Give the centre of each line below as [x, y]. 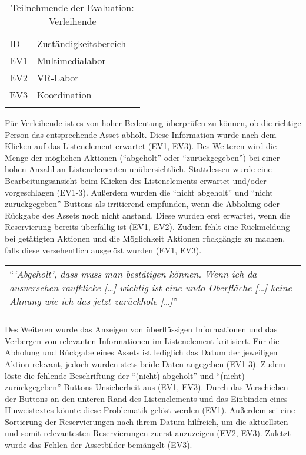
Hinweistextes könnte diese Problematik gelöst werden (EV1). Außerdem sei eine [150, 410]
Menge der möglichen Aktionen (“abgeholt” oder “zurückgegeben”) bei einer [142, 157]
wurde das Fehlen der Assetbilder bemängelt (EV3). [99, 445]
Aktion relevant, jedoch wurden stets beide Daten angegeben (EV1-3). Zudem [145, 363]
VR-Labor [58, 78]
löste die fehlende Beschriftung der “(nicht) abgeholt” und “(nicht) [125, 375]
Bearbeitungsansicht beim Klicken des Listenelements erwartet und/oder [136, 180]
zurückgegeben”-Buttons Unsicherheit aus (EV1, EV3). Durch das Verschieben [147, 387]
